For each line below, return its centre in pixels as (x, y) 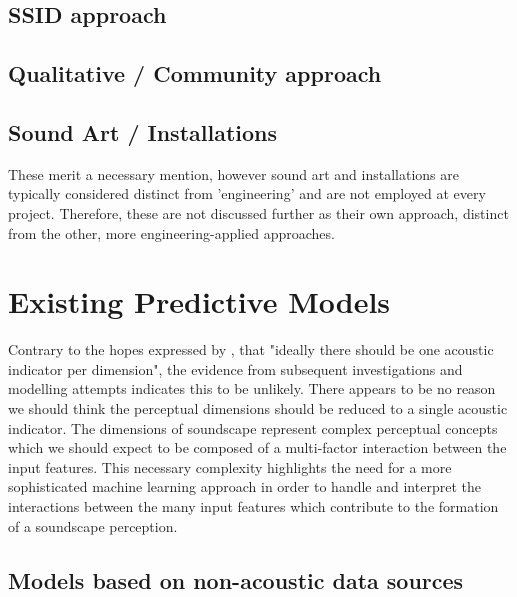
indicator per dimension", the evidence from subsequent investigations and (235, 368)
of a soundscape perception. (93, 525)
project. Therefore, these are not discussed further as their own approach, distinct (258, 212)
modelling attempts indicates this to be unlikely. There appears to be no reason (252, 388)
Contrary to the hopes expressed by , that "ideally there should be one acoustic (251, 349)
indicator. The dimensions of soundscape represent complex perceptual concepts (253, 427)
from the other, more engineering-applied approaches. (171, 232)
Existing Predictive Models (199, 301)
